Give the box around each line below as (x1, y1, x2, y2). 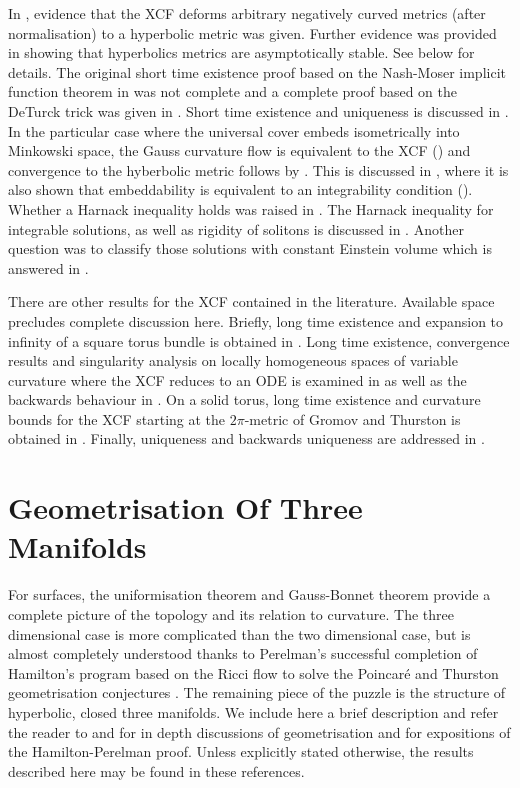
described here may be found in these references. (8, 760, 305, 781)
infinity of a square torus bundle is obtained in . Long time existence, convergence (8, 330, 510, 351)
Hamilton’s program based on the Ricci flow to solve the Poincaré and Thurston (8, 662, 499, 683)
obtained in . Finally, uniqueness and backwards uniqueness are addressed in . (8, 428, 485, 449)
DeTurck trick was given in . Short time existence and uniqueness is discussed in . (8, 100, 509, 121)
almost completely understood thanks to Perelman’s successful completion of (8, 643, 478, 664)
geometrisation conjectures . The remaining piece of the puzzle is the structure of (8, 682, 506, 703)
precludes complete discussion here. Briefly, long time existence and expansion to (8, 310, 504, 331)
